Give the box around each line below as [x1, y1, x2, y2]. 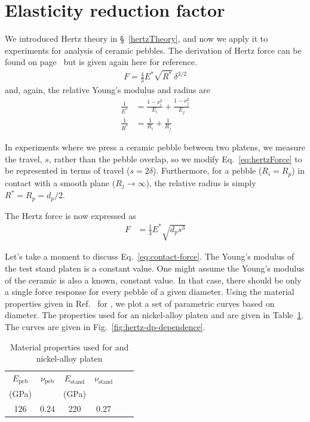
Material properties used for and [10, 340, 129, 353]
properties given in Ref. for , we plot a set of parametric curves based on [5, 297, 275, 309]
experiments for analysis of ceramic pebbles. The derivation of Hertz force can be [5, 44, 302, 56]
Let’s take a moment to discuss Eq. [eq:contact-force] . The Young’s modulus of [5, 250, 294, 263]
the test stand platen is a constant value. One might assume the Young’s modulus [5, 262, 305, 275]
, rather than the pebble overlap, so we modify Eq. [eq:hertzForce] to [48, 152, 302, 165]
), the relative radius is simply [146, 176, 256, 189]
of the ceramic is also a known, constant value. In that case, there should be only [5, 273, 302, 286]
